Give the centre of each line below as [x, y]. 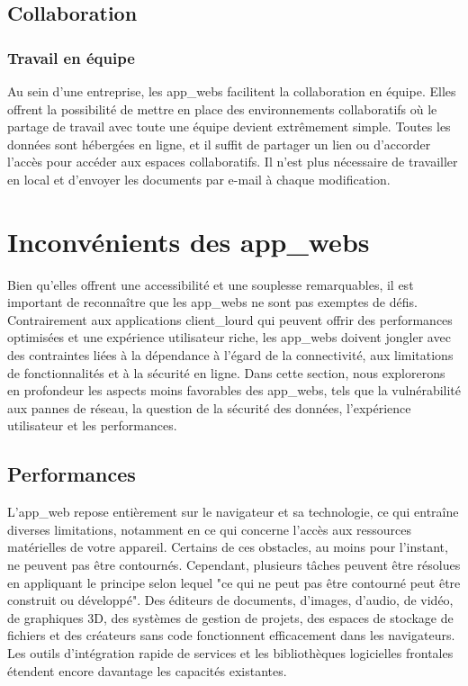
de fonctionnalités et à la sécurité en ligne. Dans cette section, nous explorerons [226, 372]
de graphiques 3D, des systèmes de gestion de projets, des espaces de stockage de [230, 617]
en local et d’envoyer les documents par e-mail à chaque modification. [199, 179]
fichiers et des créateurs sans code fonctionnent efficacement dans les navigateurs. [231, 635]
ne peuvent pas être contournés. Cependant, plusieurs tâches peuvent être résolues [234, 565]
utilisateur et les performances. [92, 425]
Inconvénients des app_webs [189, 241]
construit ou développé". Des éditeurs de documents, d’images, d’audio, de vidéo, [230, 600]
